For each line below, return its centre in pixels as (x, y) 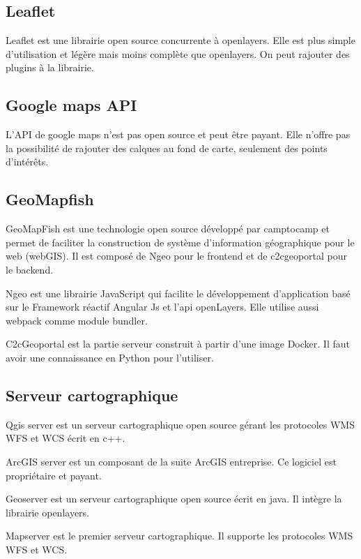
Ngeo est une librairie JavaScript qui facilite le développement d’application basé (178, 293)
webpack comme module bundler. (77, 320)
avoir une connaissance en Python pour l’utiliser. (110, 357)
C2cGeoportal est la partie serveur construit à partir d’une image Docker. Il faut (178, 344)
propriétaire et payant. (54, 475)
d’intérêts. (27, 162)
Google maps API (71, 105)
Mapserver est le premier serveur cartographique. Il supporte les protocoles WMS (179, 536)
